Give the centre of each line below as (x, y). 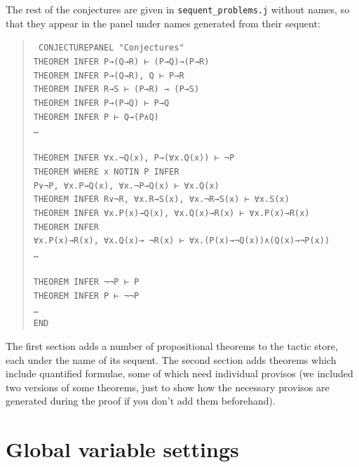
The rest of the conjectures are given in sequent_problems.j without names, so (178, 9)
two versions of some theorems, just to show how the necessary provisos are (168, 387)
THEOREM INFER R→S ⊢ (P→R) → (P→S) (116, 89)
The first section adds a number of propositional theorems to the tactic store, (172, 345)
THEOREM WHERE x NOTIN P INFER (106, 172)
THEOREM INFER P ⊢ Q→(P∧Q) (96, 117)
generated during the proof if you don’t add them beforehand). (141, 401)
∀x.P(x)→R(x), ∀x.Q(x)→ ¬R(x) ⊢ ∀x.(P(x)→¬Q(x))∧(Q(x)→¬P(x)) (182, 241)
